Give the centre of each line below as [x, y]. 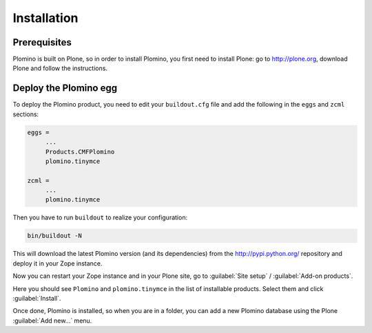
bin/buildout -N [55, 236]
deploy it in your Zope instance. [58, 263]
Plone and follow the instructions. [60, 68]
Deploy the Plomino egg [65, 88]
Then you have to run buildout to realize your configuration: [100, 217]
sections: [26, 114]
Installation [45, 18]
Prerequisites [42, 42]
